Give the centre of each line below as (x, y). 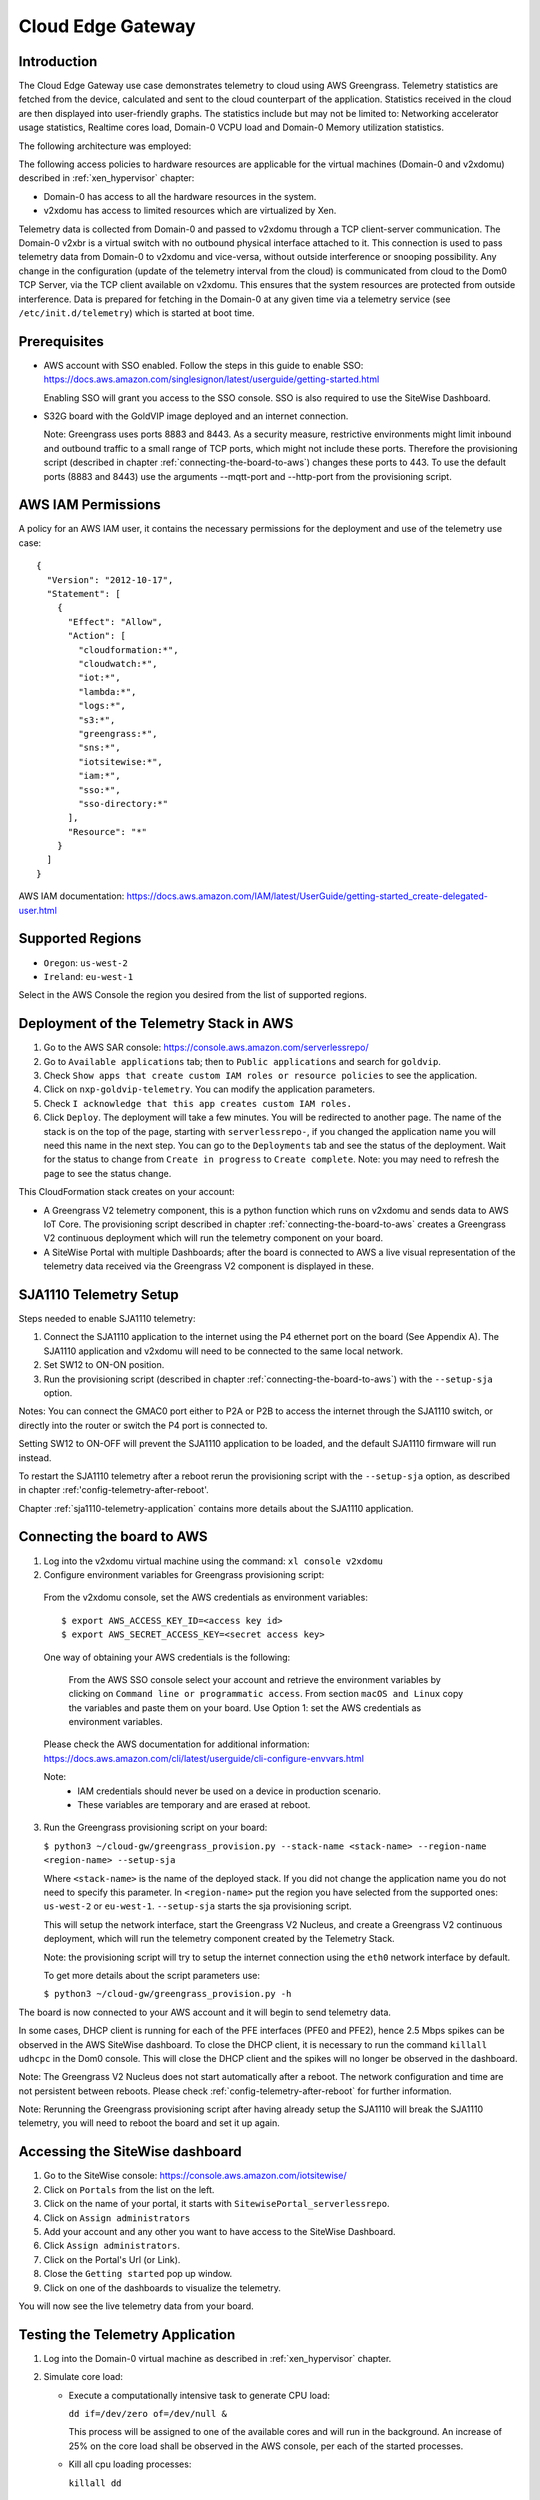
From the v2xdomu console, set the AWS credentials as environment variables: (206, 1597)
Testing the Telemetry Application (127, 2334)
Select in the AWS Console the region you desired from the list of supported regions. (192, 995)
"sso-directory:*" (123, 803)
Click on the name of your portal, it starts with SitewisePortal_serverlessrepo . (216, 2204)
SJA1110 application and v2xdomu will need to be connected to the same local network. (223, 1351)
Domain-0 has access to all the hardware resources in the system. (180, 196)
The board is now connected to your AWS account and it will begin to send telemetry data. (205, 2012)
